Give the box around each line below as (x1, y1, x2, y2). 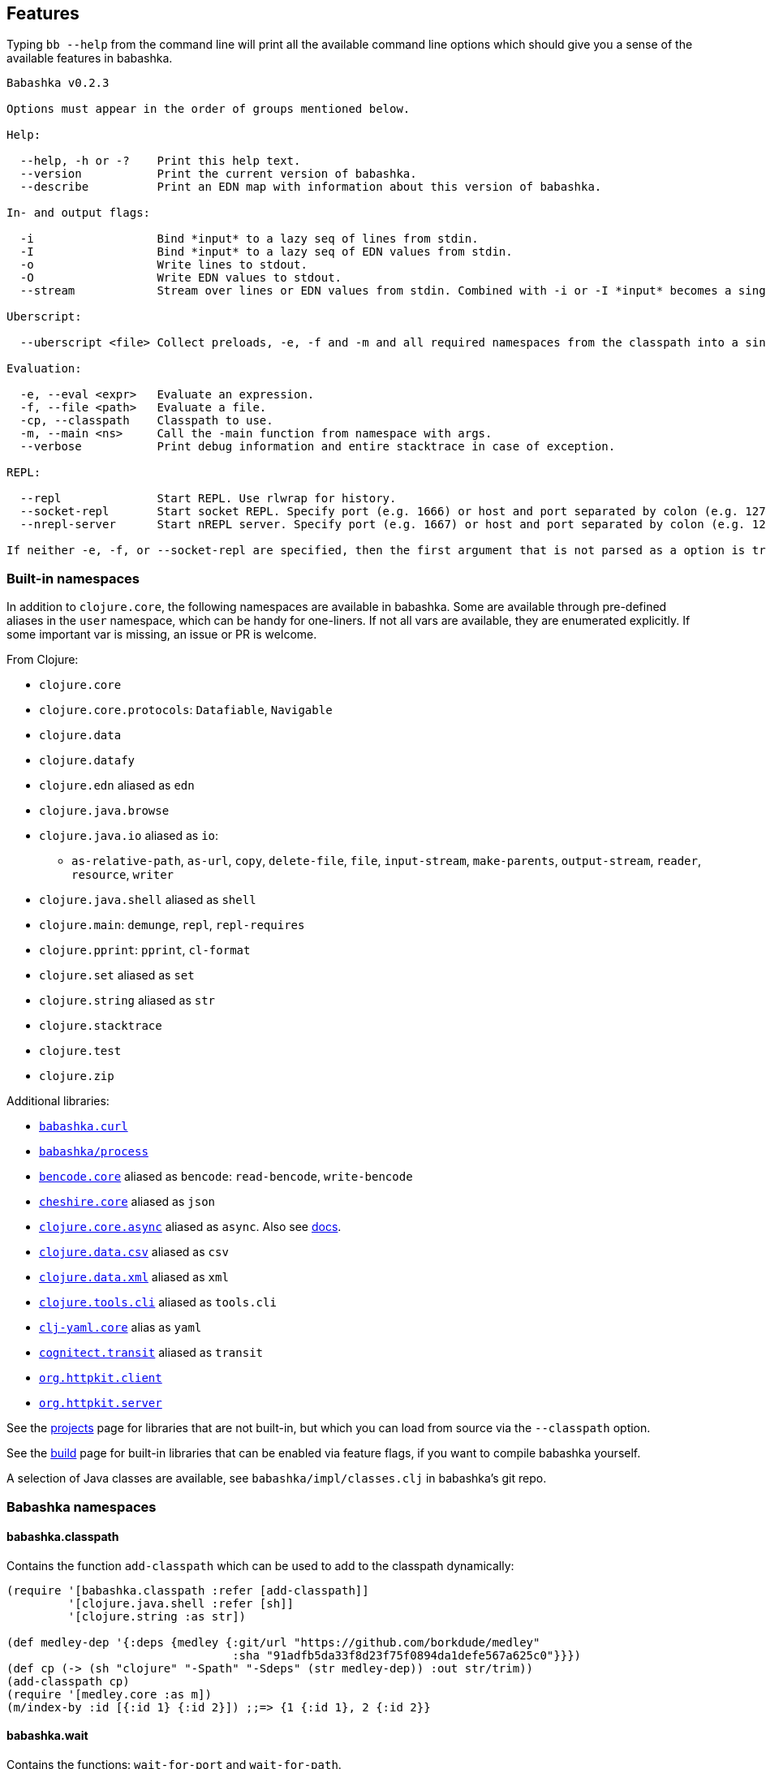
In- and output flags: (6, 206, 151, 220)
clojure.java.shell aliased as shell (39, 893, 256, 907)
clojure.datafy (39, 754, 136, 768)
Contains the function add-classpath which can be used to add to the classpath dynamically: (6, 1558, 514, 1573)
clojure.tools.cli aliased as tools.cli (39, 1295, 277, 1310)
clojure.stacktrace (39, 1019, 162, 1033)
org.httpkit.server (39, 1397, 162, 1410)
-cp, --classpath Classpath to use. (19, 414, 273, 428)
